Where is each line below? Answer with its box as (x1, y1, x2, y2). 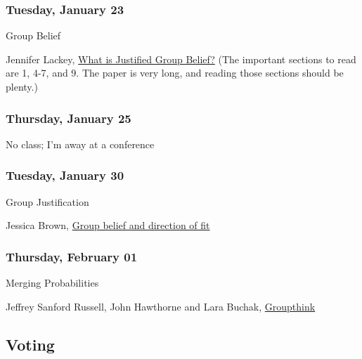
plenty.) (6, 79, 38, 93)
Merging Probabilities (6, 275, 99, 290)
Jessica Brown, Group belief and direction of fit (6, 218, 210, 233)
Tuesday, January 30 (6, 167, 124, 184)
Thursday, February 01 (6, 247, 138, 265)
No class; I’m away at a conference (6, 136, 155, 151)
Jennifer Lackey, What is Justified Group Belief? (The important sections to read (6, 51, 356, 66)
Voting (6, 333, 55, 355)
